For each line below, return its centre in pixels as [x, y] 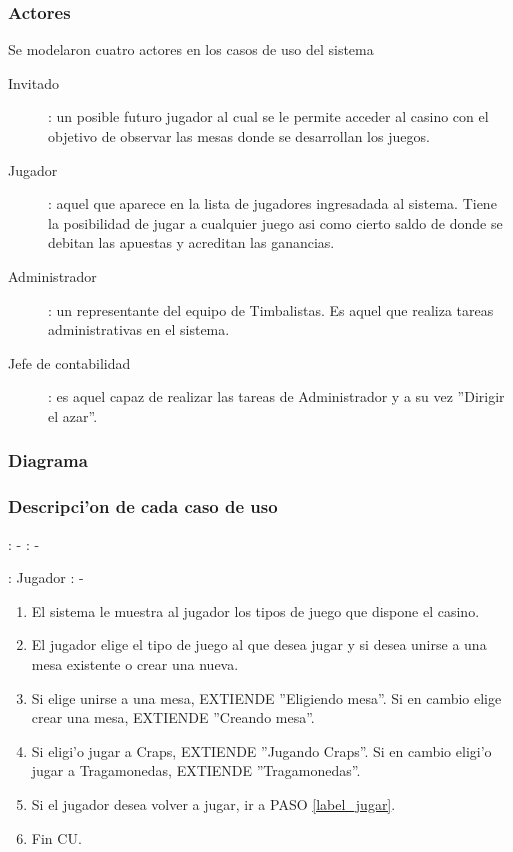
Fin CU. [56, 837]
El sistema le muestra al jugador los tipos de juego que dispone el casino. [255, 610]
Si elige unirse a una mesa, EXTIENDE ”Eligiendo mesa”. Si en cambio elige [266, 697]
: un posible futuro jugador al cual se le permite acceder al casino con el [268, 116]
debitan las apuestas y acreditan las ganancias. [191, 242]
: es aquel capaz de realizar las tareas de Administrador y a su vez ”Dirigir [276, 396]
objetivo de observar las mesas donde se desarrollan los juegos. [239, 136]
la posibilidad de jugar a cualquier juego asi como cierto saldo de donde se [275, 222]
